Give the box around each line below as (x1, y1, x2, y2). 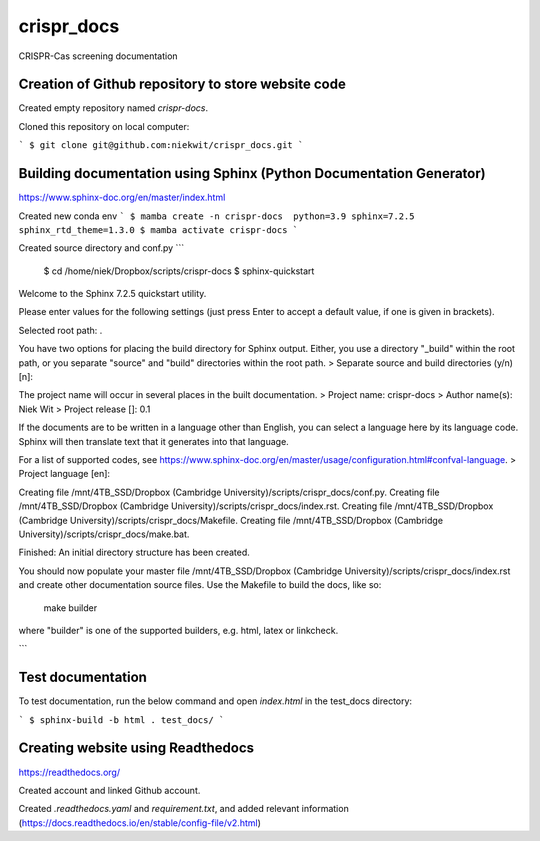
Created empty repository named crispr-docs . (18, 102, 209, 114)
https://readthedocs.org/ (18, 766, 120, 778)
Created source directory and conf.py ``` (18, 242, 185, 254)
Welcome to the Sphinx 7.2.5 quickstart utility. (18, 288, 207, 300)
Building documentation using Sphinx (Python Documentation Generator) (18, 165, 486, 182)
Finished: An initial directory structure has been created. (18, 546, 250, 559)
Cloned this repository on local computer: (18, 120, 190, 132)
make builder (43, 601, 98, 614)
